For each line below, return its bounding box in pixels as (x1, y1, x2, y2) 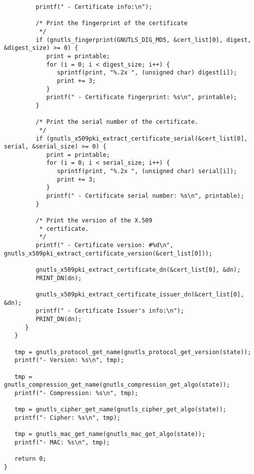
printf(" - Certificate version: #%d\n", (36, 242, 174, 249)
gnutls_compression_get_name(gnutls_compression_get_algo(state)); (4, 381, 230, 389)
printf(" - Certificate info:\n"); (36, 3, 152, 10)
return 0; (14, 455, 46, 463)
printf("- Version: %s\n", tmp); (14, 357, 124, 364)
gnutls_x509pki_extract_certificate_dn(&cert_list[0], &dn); (36, 266, 241, 273)
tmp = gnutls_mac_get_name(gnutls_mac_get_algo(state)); (14, 431, 206, 438)
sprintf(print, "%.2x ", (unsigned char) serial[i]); (57, 168, 237, 175)
